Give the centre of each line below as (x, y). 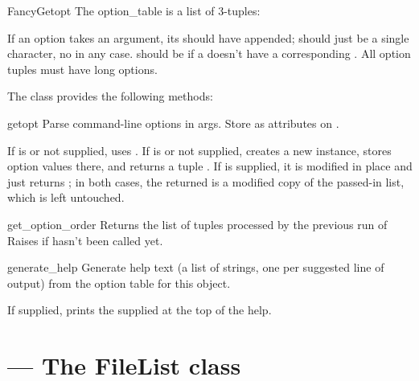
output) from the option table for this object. (119, 283)
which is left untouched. (66, 197)
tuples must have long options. (82, 69)
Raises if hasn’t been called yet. (85, 240)
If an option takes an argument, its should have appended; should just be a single (208, 37)
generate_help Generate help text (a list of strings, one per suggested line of (196, 267)
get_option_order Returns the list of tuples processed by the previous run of (197, 224)
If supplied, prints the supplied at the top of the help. (140, 310)
